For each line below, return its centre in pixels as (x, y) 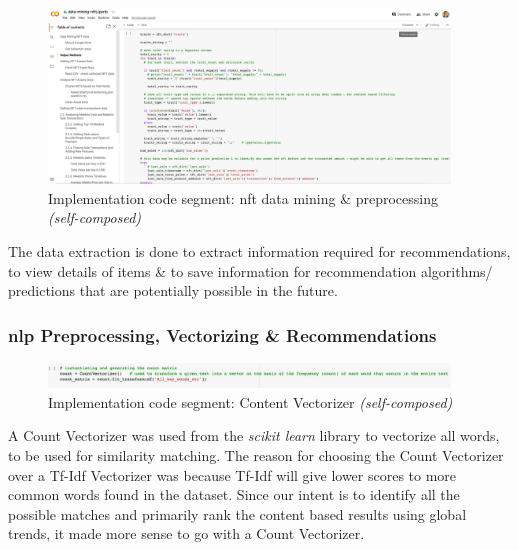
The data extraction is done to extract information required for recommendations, (259, 251)
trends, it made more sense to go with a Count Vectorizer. (186, 533)
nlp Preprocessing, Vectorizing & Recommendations (222, 334)
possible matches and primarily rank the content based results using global (237, 513)
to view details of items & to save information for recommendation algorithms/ (250, 270)
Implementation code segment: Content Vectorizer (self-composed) (250, 401)
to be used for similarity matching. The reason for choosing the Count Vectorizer (256, 454)
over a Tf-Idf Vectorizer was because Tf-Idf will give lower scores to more (232, 474)
